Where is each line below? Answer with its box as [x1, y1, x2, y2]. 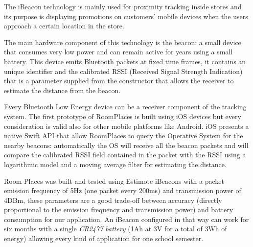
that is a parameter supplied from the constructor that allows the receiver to [4, 75, 234, 86]
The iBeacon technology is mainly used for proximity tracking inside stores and [4, 1, 242, 11]
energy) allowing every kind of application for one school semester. [4, 233, 204, 244]
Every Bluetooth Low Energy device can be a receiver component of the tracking [4, 101, 247, 112]
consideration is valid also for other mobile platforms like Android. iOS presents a [4, 121, 249, 131]
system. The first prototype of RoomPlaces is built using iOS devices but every [4, 111, 241, 121]
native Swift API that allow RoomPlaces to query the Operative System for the [4, 130, 243, 141]
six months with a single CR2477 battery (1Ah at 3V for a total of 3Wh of [4, 223, 227, 234]
